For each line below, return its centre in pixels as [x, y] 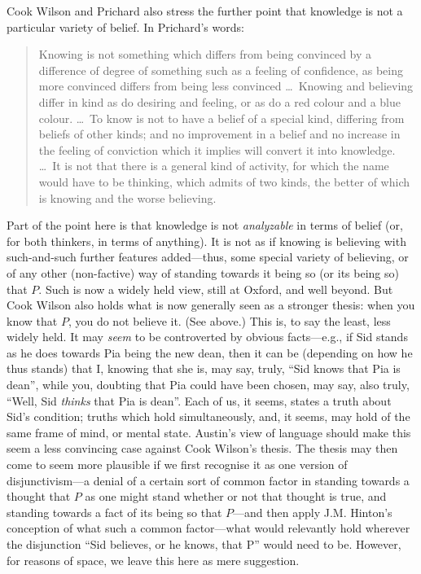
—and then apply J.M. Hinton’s [313, 512]
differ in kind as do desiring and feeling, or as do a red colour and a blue [219, 101]
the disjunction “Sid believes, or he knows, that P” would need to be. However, [204, 544]
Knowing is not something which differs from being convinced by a [205, 54]
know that [32, 320]
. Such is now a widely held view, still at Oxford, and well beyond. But [216, 289]
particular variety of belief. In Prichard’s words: [125, 26]
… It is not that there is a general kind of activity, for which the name [214, 166]
